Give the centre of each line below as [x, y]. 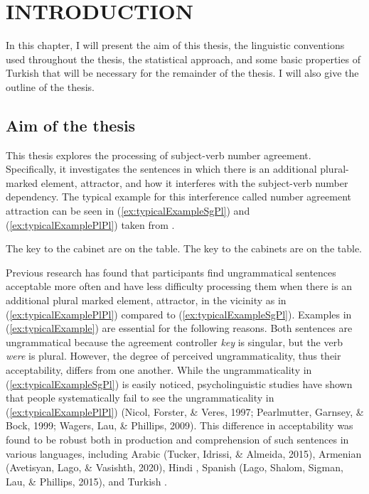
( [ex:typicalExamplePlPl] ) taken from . [90, 224]
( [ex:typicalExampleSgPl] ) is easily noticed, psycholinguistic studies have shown [179, 383]
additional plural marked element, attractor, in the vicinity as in [146, 300]
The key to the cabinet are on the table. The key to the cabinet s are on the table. [184, 248]
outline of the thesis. [50, 86]
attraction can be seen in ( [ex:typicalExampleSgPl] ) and [128, 211]
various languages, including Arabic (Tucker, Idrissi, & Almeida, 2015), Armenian [184, 453]
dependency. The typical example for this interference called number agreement [178, 197]
